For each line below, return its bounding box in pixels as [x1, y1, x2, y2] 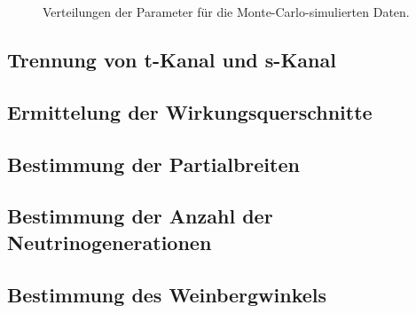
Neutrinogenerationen [7, 228, 212, 255]
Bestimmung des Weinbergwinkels [7, 280, 327, 308]
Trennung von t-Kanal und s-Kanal [7, 45, 336, 73]
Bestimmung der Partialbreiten [7, 150, 300, 177]
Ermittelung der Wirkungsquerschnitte [7, 98, 373, 125]
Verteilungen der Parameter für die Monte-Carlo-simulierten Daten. [43, 3, 410, 20]
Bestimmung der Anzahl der [7, 202, 273, 230]
